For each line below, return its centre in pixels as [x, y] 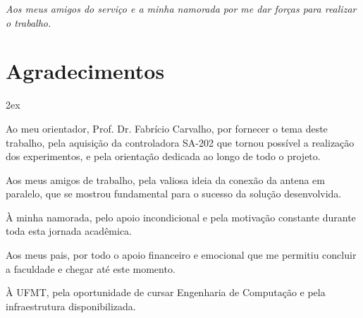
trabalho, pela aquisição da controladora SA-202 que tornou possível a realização [180, 142]
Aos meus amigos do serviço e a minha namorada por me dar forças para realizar [181, 8]
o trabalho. [29, 22]
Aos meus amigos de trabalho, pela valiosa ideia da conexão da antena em [165, 179]
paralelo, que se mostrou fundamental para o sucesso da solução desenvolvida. [174, 194]
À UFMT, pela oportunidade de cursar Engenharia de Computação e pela [166, 292]
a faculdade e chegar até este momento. [91, 268]
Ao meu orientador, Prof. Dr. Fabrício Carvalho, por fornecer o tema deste [167, 128]
